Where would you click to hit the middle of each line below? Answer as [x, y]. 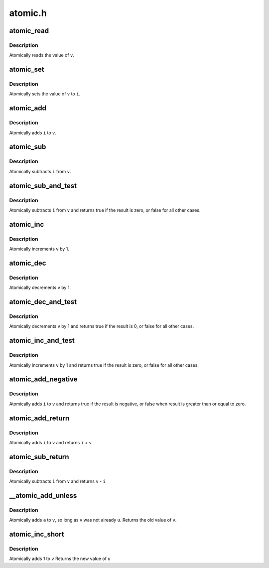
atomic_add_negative [43, 379]
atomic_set [27, 70]
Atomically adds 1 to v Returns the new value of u [60, 559]
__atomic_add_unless [43, 495]
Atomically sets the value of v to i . [45, 94]
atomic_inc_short [37, 534]
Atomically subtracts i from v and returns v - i [57, 481]
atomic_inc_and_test [42, 341]
